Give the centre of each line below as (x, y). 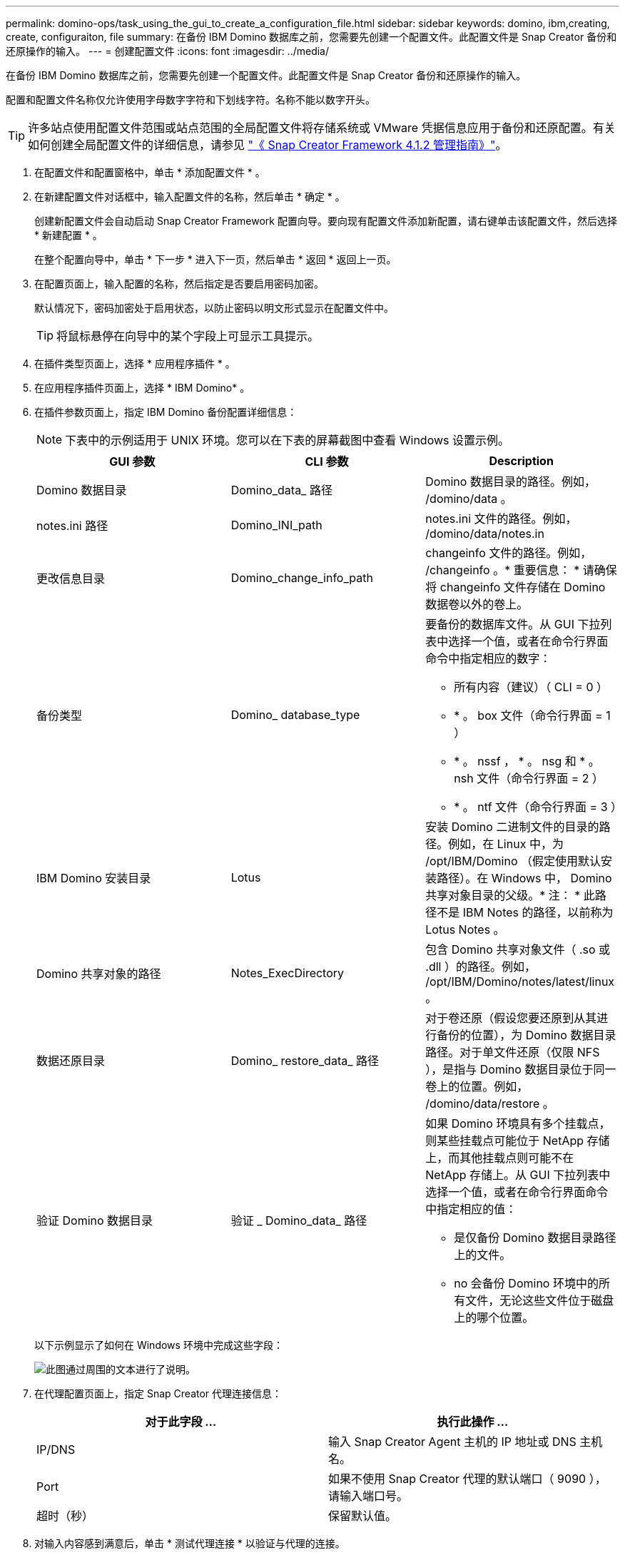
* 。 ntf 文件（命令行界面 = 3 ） (538, 807)
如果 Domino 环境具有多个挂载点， (518, 1123)
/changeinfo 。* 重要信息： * (503, 570)
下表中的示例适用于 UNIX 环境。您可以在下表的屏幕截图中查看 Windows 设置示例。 (287, 440)
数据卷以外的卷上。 (477, 604)
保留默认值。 (363, 1516)
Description (521, 461)
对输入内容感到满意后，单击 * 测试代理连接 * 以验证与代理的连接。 (190, 1543)
